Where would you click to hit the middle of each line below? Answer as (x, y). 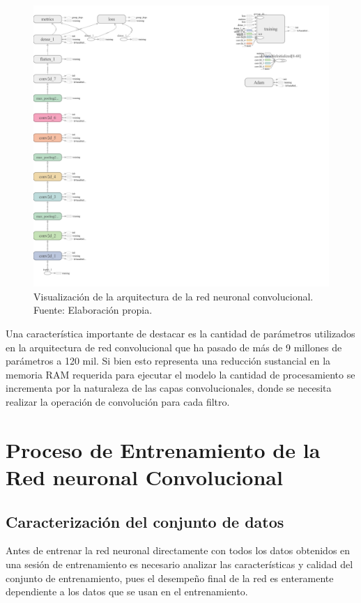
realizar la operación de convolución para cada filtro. (118, 402)
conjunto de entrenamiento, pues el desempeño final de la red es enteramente (170, 578)
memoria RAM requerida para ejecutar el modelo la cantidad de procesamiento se (180, 374)
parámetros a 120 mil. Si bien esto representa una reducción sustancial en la (168, 361)
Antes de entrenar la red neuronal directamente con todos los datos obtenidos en (178, 550)
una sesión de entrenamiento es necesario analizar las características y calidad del (179, 564)
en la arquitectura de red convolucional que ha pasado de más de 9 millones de (174, 347)
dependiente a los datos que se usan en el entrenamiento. (127, 591)
